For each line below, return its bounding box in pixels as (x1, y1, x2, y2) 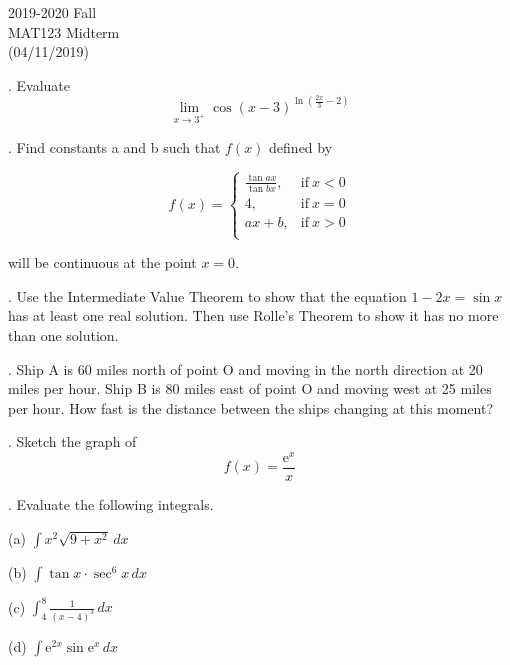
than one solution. (8, 324, 119, 345)
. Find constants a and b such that (8, 136, 221, 157)
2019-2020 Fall (8, 2, 97, 22)
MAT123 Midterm (8, 21, 120, 42)
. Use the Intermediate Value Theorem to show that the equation (8, 285, 407, 306)
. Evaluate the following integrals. (8, 494, 214, 515)
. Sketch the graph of (8, 431, 137, 452)
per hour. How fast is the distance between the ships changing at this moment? (8, 397, 494, 418)
